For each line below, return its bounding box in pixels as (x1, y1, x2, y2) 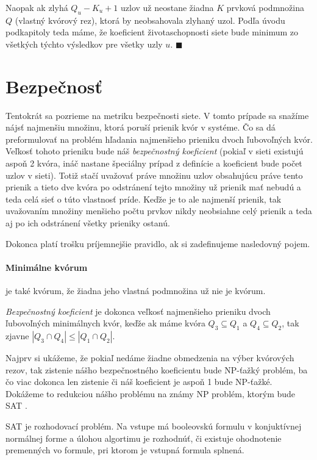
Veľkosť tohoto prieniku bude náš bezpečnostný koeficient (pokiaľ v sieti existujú (5, 145, 304, 157)
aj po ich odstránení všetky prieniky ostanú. (5, 217, 170, 229)
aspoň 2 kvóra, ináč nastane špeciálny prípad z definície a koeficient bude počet (5, 157, 302, 170)
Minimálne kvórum (5, 261, 88, 273)
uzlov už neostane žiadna (121, 1, 214, 13)
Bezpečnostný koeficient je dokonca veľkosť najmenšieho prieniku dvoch (5, 304, 271, 317)
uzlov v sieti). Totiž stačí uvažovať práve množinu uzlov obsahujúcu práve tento (5, 168, 303, 181)
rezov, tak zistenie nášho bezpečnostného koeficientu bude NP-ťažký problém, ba (5, 363, 308, 376)
